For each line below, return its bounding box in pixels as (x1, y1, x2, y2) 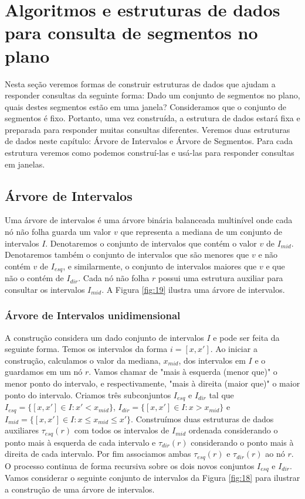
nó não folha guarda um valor (5, 225, 111, 238)
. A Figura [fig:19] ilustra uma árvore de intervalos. (101, 283, 285, 295)
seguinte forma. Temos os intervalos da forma (5, 343, 168, 355)
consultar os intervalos (5, 283, 85, 295)
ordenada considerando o (188, 424, 278, 436)
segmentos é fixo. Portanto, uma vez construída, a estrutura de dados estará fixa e (5, 112, 300, 124)
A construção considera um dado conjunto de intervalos (5, 331, 204, 343)
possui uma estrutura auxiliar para (158, 272, 283, 284)
